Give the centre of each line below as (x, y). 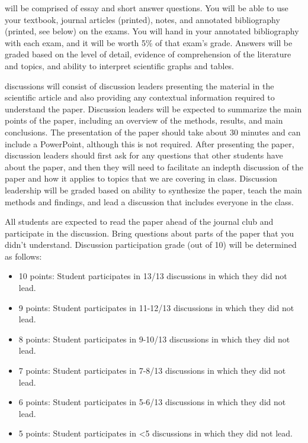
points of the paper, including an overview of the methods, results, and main (144, 120)
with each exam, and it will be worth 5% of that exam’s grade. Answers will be (149, 42)
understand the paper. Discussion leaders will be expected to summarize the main (153, 109)
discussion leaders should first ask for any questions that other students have (144, 155)
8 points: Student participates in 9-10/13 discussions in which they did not (154, 339)
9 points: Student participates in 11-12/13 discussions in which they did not (156, 307)
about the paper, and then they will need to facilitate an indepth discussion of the (154, 166)
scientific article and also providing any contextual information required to (140, 97)
